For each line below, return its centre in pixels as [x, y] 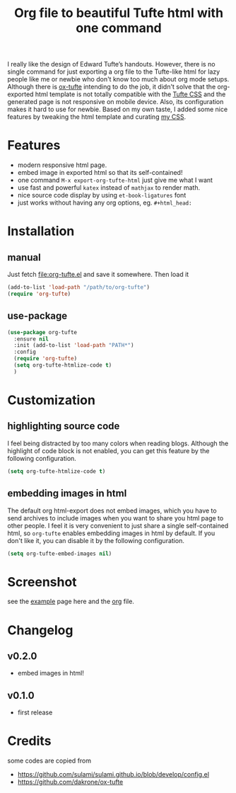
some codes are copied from [49, 761]
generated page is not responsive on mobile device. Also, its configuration [116, 102]
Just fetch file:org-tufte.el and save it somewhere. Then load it [98, 275]
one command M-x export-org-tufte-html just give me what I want [115, 180]
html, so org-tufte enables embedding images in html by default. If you [111, 533]
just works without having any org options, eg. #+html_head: [105, 202]
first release [35, 712]
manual [24, 257]
